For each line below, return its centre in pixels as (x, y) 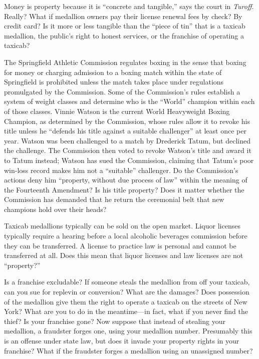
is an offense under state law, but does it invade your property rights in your (122, 340)
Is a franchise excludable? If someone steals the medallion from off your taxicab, (127, 282)
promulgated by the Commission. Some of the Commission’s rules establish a (122, 91)
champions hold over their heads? (55, 209)
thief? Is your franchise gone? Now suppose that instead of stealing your (115, 321)
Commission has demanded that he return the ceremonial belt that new (114, 199)
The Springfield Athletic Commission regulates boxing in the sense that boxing (125, 62)
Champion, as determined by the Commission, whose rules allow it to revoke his (127, 121)
